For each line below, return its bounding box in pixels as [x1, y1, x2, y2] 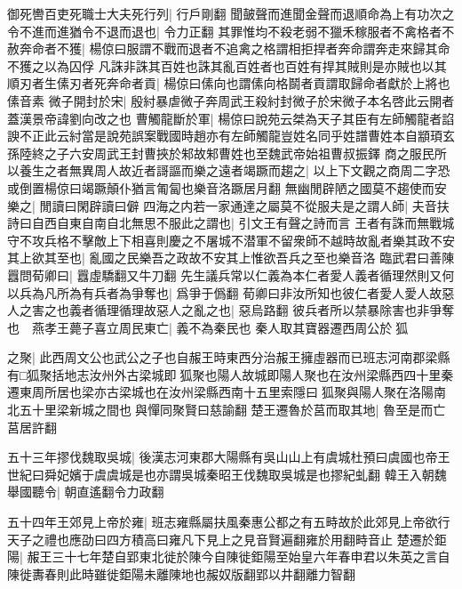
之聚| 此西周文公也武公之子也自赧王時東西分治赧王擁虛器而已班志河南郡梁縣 [7, 348, 450, 367]
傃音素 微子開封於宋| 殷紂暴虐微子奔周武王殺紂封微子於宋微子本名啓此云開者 [7, 91, 455, 109]
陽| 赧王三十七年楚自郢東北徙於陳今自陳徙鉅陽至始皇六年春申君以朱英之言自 [7, 547, 450, 566]
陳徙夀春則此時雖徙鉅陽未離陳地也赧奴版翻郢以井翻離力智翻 [7, 564, 355, 583]
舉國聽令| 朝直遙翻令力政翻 [7, 482, 164, 501]
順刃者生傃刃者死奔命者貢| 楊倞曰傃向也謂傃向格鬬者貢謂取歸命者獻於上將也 [7, 74, 450, 93]
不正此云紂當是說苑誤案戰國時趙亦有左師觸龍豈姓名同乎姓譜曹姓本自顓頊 [19, 126, 442, 145]
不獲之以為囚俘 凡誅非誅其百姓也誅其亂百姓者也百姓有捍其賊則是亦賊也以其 [7, 56, 447, 75]
